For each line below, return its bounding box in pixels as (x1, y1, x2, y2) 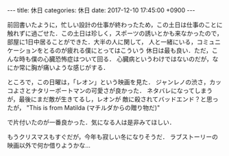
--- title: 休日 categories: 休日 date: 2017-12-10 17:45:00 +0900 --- (7, 6, 195, 14)
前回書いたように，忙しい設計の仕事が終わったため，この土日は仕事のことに (7, 21, 223, 29)
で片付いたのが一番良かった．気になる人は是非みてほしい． (7, 118, 176, 126)
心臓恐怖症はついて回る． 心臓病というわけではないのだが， (43, 55, 213, 63)
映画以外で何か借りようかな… (7, 142, 91, 149)
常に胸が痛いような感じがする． (19, 64, 110, 71)
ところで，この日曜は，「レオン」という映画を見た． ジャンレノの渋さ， (7, 78, 210, 86)
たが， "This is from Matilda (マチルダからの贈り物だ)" (7, 104, 160, 112)
